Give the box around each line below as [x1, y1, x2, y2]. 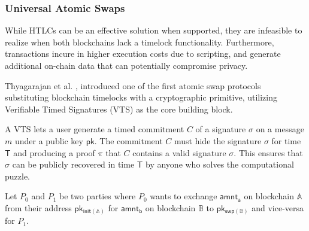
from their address [5, 201, 72, 214]
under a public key [14, 134, 83, 147]
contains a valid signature [132, 146, 226, 159]
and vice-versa [252, 201, 304, 214]
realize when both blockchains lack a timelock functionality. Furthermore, [5, 35, 274, 48]
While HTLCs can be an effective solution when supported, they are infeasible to [5, 24, 302, 37]
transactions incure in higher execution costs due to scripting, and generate [5, 47, 281, 60]
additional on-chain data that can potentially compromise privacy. [5, 59, 248, 71]
